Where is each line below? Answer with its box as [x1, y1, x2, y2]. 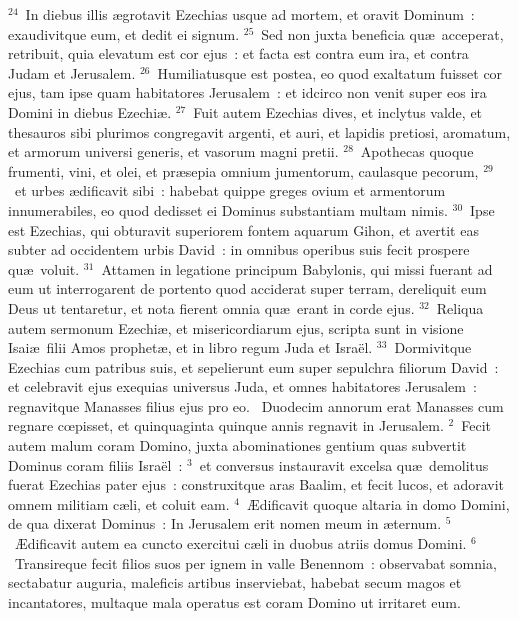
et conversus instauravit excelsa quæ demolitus [199, 454, 489, 475]
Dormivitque [394, 337, 472, 358]
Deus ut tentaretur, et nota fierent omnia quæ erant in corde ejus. [8, 297, 415, 318]
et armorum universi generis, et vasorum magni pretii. [8, 141, 339, 162]
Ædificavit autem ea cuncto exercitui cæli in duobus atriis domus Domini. [14, 533, 467, 554]
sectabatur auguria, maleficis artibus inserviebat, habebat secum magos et [8, 572, 462, 593]
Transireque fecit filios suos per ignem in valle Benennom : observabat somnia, [14, 552, 497, 573]
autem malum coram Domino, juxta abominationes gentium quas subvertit [8, 435, 467, 456]
